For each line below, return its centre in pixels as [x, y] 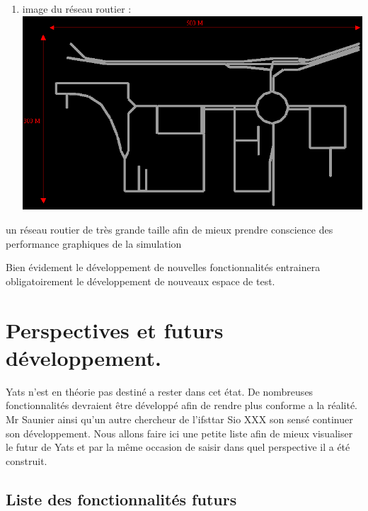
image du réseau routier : [77, 8]
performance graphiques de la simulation [94, 243]
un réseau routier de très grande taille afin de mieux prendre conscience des [169, 230]
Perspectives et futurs [115, 329]
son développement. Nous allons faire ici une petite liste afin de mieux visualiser [179, 433]
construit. [27, 460]
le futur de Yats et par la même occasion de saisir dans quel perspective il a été [178, 447]
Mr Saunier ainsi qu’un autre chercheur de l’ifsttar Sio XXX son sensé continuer [179, 419]
